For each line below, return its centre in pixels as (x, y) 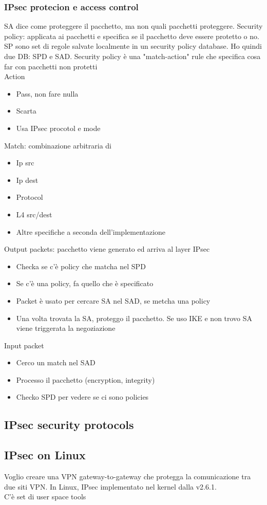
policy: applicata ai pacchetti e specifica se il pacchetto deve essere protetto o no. (132, 36)
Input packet (24, 345)
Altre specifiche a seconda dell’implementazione (91, 231)
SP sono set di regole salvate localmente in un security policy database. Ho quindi (133, 46)
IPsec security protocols (69, 425)
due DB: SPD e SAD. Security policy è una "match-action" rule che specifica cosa (132, 56)
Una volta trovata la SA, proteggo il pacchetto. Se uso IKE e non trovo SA (134, 318)
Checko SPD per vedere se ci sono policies (82, 397)
